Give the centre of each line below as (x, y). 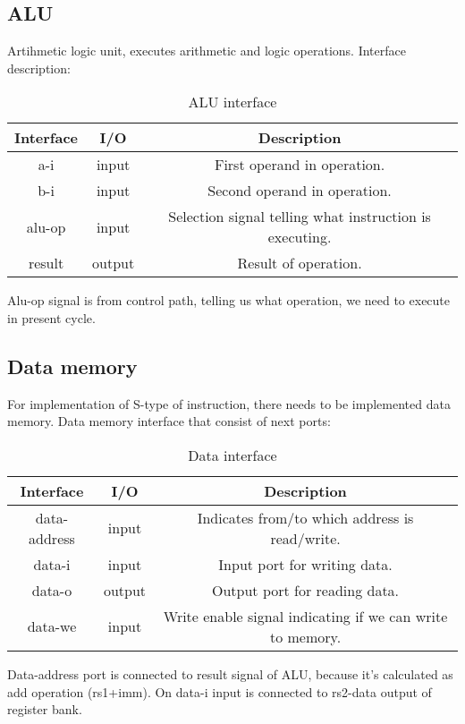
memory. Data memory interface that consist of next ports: (169, 421)
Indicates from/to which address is (305, 517)
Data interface (232, 455)
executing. (300, 237)
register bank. (45, 709)
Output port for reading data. (305, 590)
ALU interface (232, 102)
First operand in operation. (300, 165)
